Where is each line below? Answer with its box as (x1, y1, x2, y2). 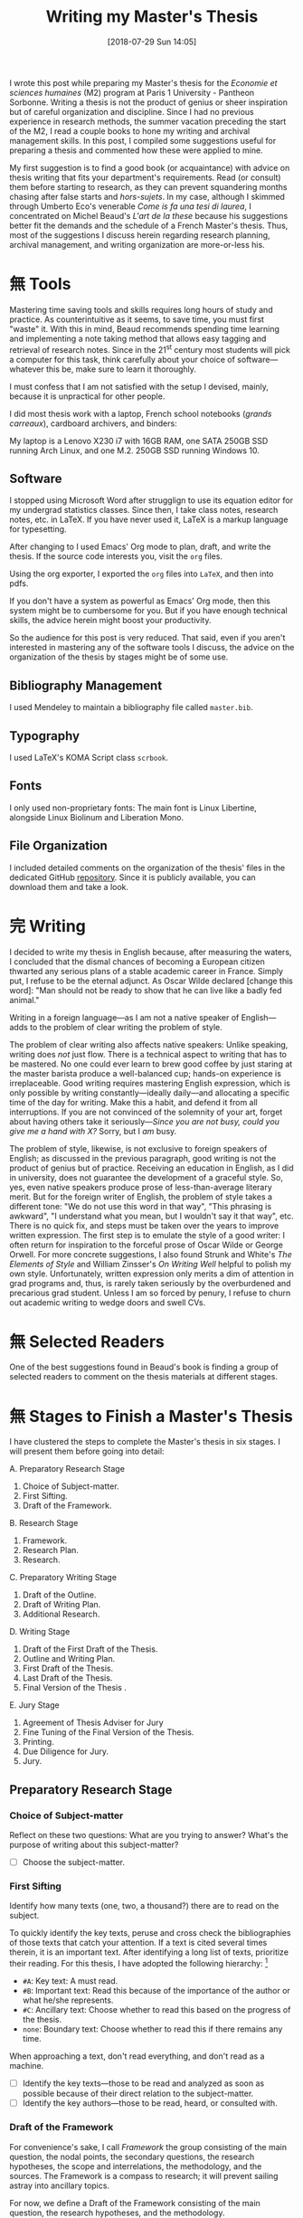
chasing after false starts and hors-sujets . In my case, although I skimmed (9, 191, 285, 202)
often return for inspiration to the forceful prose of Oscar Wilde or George (9, 1239, 283, 1250)
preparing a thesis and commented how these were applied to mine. (9, 145, 264, 156)
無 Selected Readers (9, 1332, 165, 1351)
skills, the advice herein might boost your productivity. (9, 615, 212, 626)
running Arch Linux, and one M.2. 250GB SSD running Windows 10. (9, 445, 260, 456)
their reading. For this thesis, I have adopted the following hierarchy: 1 (9, 1957, 269, 1969)
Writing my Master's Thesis (45, 6, 259, 27)
